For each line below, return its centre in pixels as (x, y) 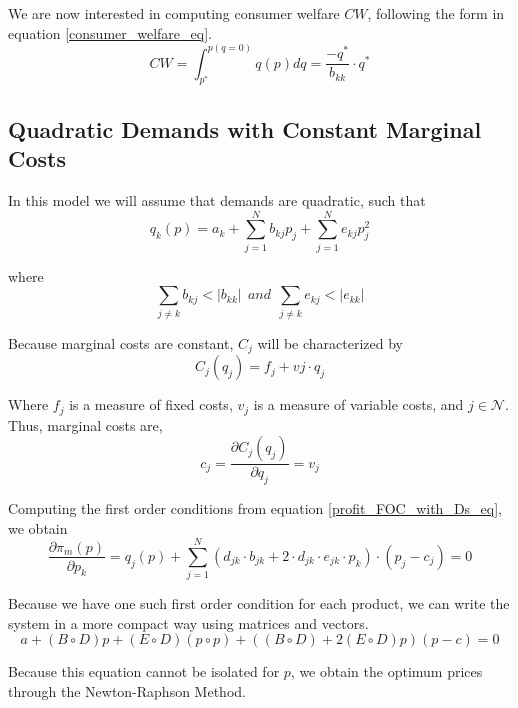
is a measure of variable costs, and (358, 404)
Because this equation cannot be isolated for (144, 671)
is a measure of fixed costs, (151, 404)
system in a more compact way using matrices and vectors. (188, 622)
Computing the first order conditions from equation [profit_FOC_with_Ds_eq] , (255, 507)
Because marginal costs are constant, (121, 342)
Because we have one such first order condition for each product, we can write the (259, 603)
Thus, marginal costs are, (85, 424)
